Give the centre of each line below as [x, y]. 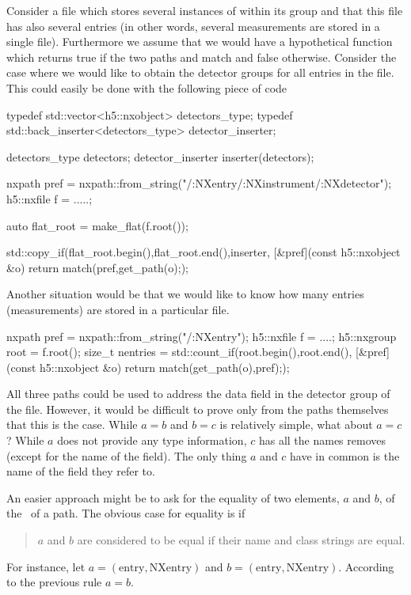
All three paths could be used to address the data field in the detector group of [198, 394]
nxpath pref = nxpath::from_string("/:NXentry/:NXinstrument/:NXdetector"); [199, 183]
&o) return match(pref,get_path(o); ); [97, 267]
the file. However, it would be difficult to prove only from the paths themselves [198, 409]
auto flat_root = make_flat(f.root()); [97, 225]
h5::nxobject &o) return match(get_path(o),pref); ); [165, 367]
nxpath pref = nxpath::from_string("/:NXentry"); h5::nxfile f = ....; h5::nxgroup [202, 336]
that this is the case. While [72, 424]
